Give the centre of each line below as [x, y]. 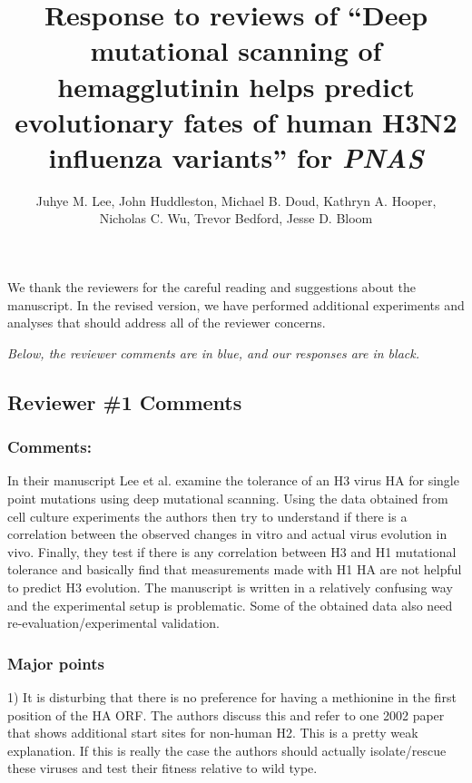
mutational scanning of [236, 50]
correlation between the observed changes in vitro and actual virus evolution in [227, 534]
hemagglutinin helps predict [236, 86]
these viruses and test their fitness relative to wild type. [162, 768]
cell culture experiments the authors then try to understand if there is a [207, 516]
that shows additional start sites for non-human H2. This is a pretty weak [213, 733]
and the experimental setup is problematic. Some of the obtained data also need [230, 605]
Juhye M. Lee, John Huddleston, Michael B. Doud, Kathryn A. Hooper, [236, 200]
